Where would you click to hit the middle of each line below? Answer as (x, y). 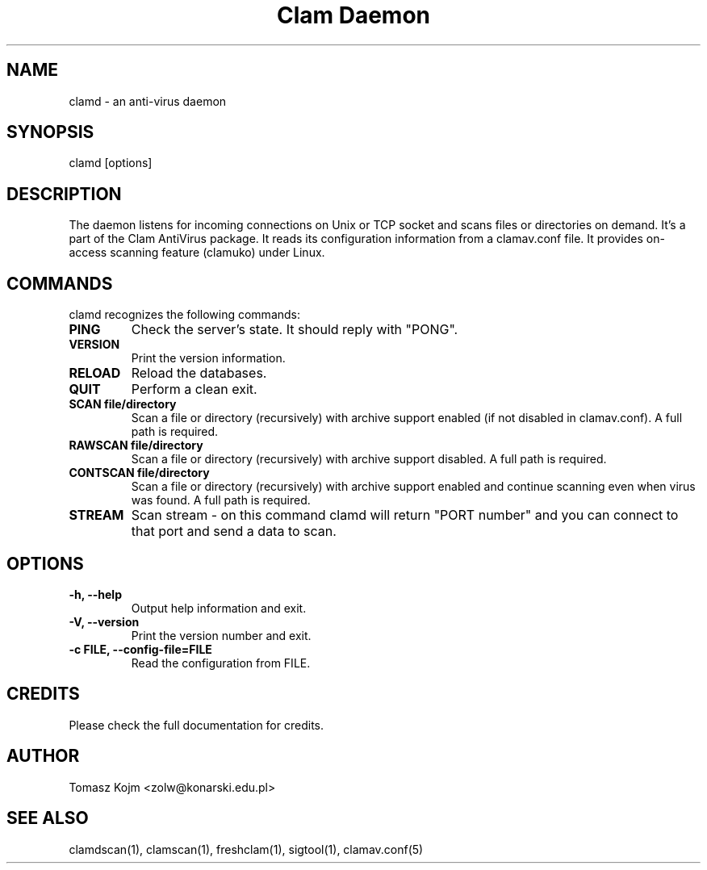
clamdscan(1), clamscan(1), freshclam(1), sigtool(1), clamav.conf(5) (246, 849)
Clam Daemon (353, 15)
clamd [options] (111, 163)
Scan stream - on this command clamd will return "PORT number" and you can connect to (405, 515)
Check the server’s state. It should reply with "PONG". (295, 330)
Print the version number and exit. (221, 635)
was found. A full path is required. (221, 500)
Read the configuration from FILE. (221, 663)
